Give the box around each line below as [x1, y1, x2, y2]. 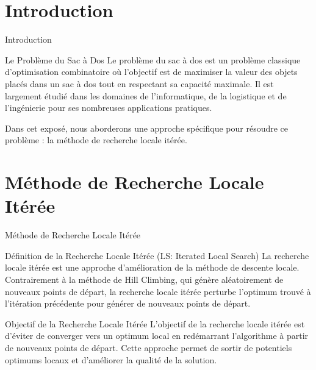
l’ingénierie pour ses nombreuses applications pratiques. [5, 101, 212, 114]
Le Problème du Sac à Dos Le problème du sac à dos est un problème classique [5, 53, 301, 66]
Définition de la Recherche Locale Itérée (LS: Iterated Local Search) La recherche [5, 249, 309, 261]
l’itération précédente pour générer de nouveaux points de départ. [5, 297, 251, 310]
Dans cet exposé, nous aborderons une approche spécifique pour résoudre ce [5, 121, 289, 134]
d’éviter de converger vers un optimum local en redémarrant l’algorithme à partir [5, 329, 309, 342]
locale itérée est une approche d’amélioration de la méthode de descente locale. [5, 261, 300, 274]
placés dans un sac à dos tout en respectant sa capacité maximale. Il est [5, 77, 274, 90]
